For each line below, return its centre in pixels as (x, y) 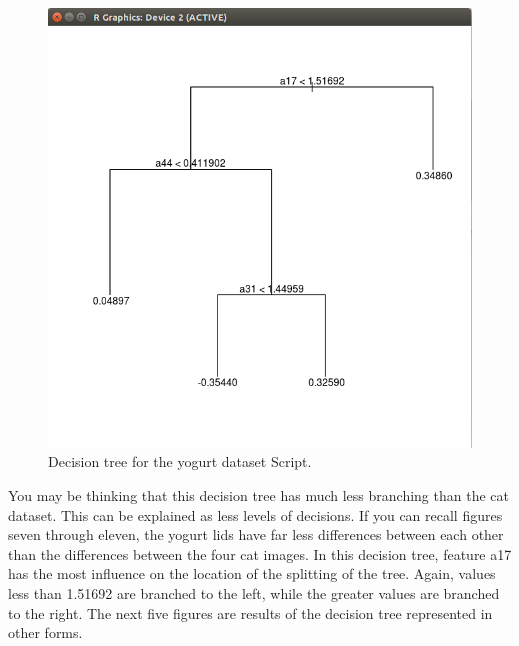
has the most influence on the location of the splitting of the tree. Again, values (252, 573)
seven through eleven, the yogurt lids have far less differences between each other (256, 534)
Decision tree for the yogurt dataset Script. (180, 461)
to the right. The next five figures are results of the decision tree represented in (250, 612)
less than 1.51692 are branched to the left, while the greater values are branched (254, 592)
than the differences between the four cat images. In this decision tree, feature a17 (260, 553)
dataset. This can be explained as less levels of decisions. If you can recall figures (255, 514)
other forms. (45, 632)
